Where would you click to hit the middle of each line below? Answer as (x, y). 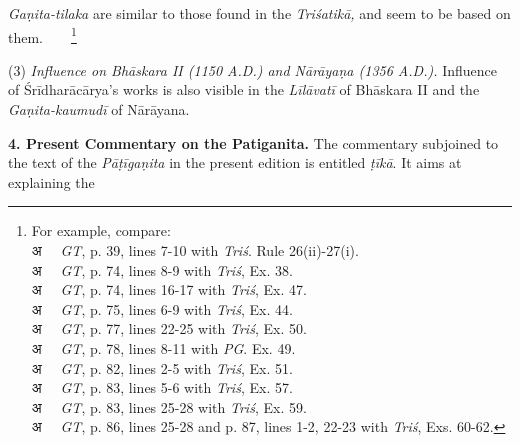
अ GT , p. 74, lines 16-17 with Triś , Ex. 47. (169, 289)
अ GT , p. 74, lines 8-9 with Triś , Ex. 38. (162, 269)
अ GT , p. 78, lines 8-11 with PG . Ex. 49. (163, 347)
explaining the (51, 181)
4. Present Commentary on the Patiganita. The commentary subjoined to (253, 142)
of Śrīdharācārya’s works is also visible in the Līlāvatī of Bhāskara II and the (244, 89)
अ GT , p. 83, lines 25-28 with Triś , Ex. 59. (169, 406)
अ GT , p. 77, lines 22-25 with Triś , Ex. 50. (169, 328)
